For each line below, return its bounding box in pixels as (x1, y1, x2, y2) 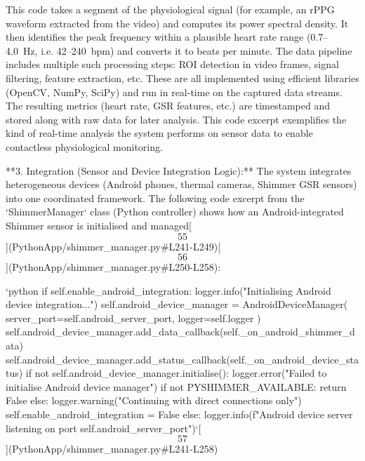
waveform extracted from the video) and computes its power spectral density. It (6, 15, 349, 30)
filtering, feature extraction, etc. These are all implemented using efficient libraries (6, 70, 359, 85)
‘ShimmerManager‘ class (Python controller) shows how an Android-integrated (6, 204, 344, 219)
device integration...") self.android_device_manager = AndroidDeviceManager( (6, 297, 348, 312)
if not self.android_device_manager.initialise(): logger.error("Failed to (25, 366, 327, 380)
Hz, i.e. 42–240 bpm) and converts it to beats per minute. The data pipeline (22, 43, 352, 58)
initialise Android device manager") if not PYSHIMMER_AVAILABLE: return (6, 379, 347, 394)
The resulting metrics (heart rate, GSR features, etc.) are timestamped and (6, 98, 331, 113)
